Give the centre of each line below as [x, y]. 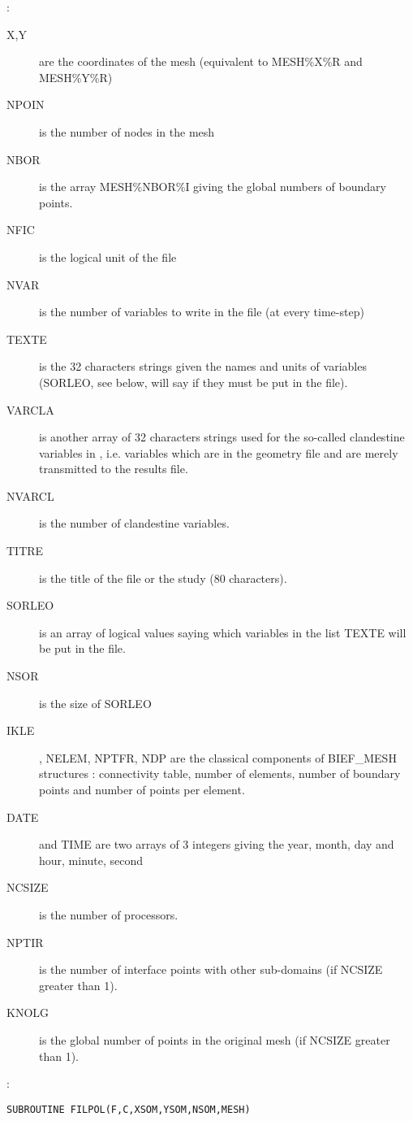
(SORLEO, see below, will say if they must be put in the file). [194, 382]
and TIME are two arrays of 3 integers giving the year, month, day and [217, 844]
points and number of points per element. [142, 789]
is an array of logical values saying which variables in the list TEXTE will [223, 632]
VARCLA [30, 409]
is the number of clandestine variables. [134, 523]
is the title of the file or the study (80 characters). [163, 578]
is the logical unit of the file [108, 256]
